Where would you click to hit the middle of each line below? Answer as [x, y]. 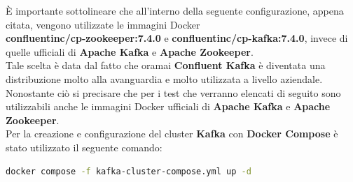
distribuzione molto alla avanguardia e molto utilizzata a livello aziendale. [164, 78]
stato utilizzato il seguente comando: [84, 147]
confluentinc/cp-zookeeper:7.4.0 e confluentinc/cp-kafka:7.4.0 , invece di [177, 38]
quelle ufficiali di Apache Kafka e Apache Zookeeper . [130, 51]
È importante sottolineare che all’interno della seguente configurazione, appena [175, 10]
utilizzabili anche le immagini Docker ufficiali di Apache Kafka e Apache [168, 106]
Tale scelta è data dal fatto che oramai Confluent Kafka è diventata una [166, 65]
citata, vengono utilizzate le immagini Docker [103, 24]
